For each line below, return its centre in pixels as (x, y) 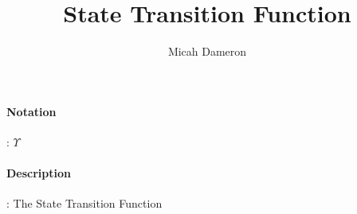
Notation (31, 111)
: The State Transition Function (84, 203)
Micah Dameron (207, 51)
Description (39, 173)
